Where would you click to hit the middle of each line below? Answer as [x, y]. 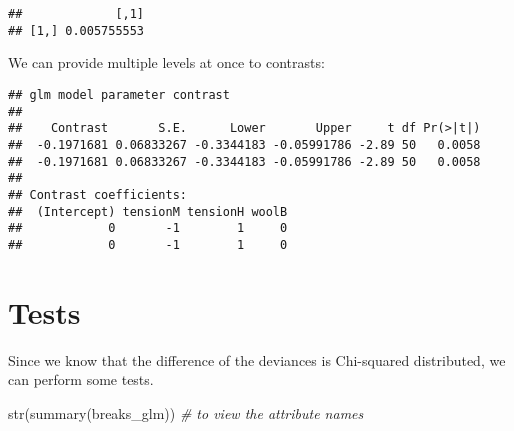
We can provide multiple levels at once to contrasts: [166, 62]
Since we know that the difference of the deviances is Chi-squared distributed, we [257, 359]
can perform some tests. [81, 379]
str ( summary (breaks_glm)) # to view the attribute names [186, 412]
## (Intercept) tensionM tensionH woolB [148, 211]
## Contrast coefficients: [97, 194]
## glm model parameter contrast [119, 94]
